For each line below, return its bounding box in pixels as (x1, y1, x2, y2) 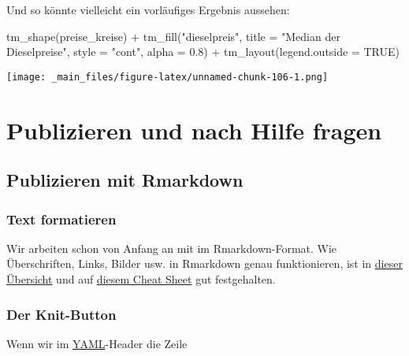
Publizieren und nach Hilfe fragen (6, 113, 382, 146)
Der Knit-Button (6, 304, 117, 324)
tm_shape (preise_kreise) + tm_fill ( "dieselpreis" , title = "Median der (6, 28, 340, 44)
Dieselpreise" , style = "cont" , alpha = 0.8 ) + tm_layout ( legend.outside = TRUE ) (6, 43, 400, 60)
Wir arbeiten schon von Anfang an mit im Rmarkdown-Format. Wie (6, 239, 337, 256)
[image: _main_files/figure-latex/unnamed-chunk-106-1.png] (6, 71, 329, 83)
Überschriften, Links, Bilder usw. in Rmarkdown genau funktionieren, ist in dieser (6, 255, 403, 272)
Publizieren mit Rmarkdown (6, 168, 244, 192)
